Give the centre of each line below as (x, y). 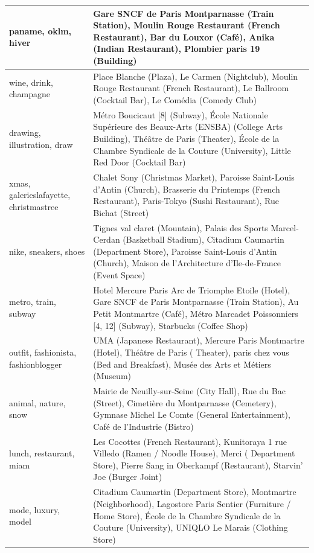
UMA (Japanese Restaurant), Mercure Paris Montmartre (199, 340)
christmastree (34, 206)
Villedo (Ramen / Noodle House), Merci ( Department (194, 453)
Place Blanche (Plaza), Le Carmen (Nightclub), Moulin (196, 76)
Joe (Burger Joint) (128, 477)
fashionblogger (36, 364)
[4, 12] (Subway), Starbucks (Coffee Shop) (171, 325)
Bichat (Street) (121, 212)
